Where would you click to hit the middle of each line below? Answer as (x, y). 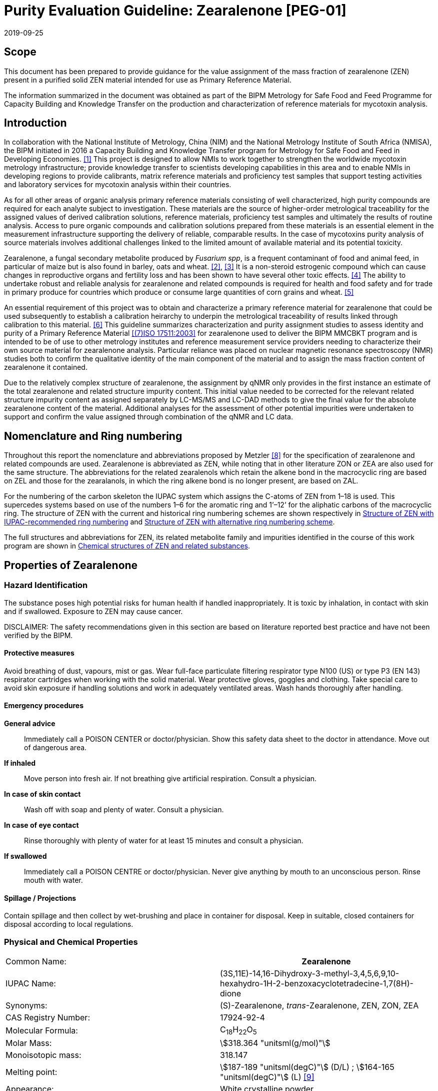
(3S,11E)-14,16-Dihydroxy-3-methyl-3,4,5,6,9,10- (310, 973)
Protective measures (39, 653)
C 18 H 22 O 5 (238, 1030)
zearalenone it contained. (46, 367)
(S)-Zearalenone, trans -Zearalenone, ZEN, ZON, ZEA (319, 1005)
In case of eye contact (41, 825)
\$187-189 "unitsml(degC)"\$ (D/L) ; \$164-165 (307, 1067)
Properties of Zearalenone (71, 565)
